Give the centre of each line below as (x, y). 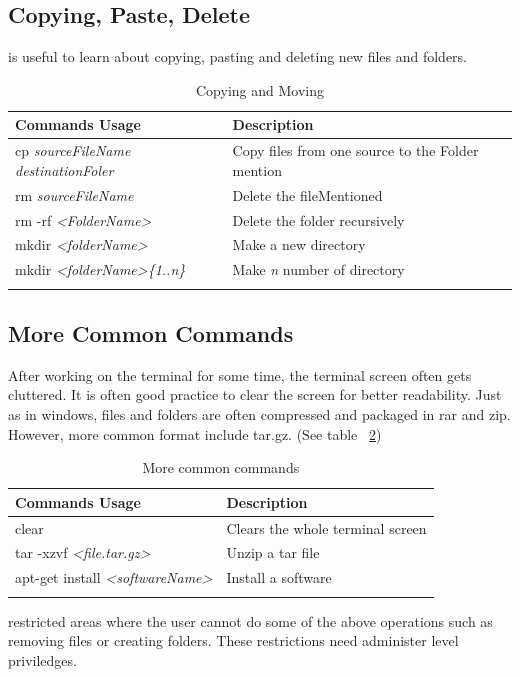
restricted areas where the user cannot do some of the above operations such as (250, 620)
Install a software (279, 577)
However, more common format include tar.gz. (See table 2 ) (195, 433)
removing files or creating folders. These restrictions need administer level (233, 640)
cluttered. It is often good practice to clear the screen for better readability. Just (255, 394)
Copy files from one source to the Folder (355, 150)
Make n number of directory (318, 269)
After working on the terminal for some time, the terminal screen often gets (240, 374)
